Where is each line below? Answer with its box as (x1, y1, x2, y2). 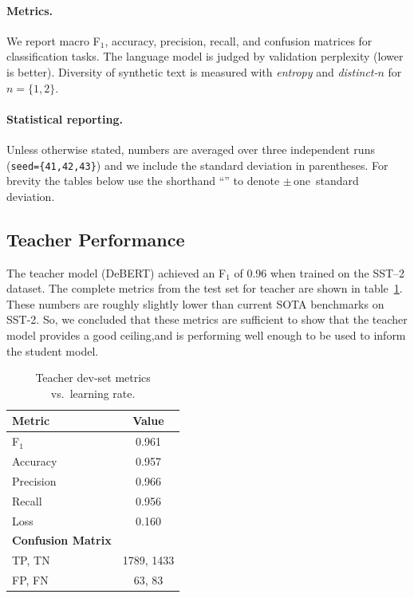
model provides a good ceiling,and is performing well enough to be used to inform (6, 326, 406, 343)
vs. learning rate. (50, 384, 136, 401)
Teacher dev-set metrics (35, 369, 151, 386)
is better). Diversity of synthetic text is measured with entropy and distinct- (6, 63, 378, 80)
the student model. (6, 342, 99, 359)
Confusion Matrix (12, 532, 112, 549)
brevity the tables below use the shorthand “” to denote (6, 172, 280, 189)
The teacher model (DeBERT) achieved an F (6, 264, 227, 281)
